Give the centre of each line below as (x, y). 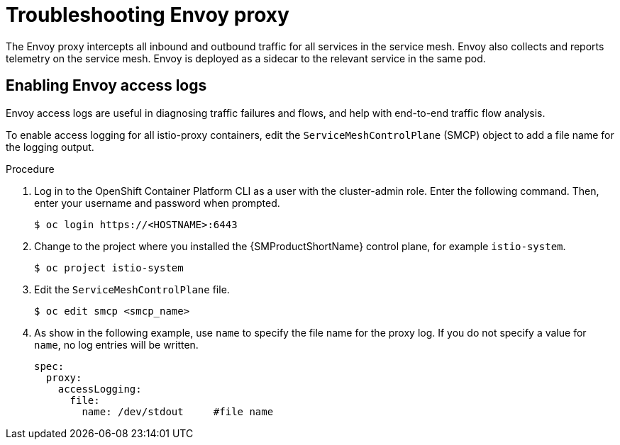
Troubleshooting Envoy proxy (148, 15)
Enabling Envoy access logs (106, 86)
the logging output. (50, 147)
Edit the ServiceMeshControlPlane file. (132, 289)
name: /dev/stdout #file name (178, 411)
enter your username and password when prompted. (157, 203)
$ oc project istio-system (109, 267)
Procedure (30, 169)
